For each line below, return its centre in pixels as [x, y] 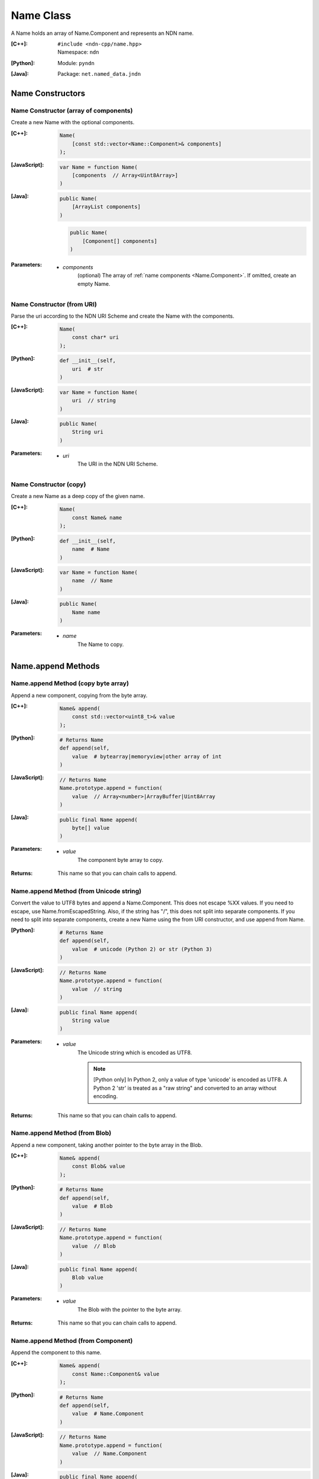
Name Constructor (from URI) [54, 304]
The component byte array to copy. [121, 860]
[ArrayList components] [106, 207]
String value [91, 1020]
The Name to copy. [101, 644]
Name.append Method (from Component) [72, 1341]
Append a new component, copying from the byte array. [79, 695]
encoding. [106, 1096]
